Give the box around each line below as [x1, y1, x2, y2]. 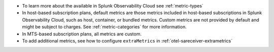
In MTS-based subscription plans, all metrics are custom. [22, 30, 142, 37]
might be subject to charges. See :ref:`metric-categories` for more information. [22, 24, 187, 30]
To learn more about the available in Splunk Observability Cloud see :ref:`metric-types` [22, 3, 204, 8]
